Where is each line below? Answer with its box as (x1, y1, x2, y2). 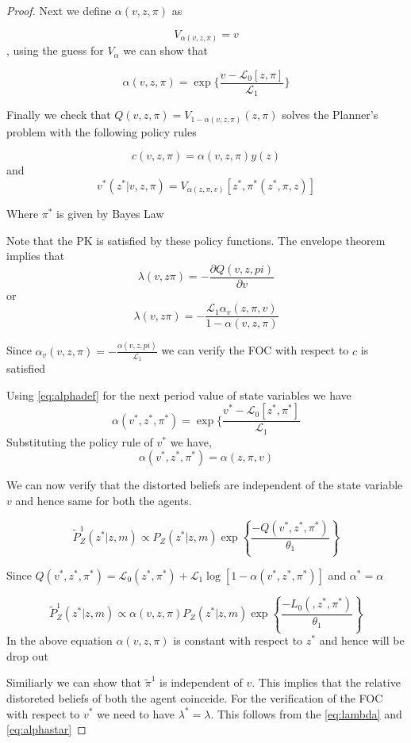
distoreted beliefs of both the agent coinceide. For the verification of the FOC (6, 689, 383, 706)
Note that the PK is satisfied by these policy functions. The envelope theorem (6, 232, 386, 248)
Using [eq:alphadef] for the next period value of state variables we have (6, 386, 351, 403)
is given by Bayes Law (56, 205, 164, 221)
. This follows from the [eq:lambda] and (210, 705, 402, 722)
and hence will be (319, 632, 405, 649)
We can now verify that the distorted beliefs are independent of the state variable (6, 477, 403, 493)
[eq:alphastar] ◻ (6, 721, 86, 737)
